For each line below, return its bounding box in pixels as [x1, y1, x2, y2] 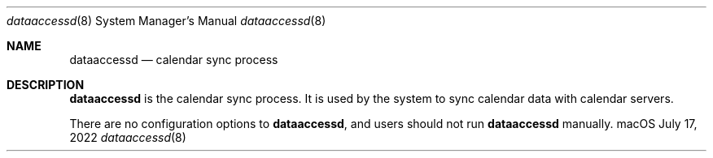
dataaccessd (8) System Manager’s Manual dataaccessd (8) [7, 14, 326, 28]
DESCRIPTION [7, 78, 85, 92]
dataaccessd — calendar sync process [69, 53, 278, 66]
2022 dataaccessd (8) [69, 130, 186, 144]
